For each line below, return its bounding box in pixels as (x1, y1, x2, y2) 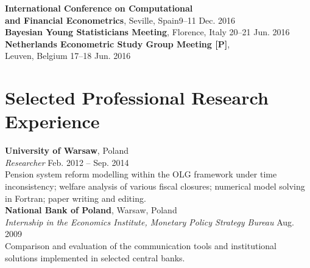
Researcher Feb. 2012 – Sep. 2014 (5, 156, 129, 168)
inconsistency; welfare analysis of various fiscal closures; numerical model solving (5, 180, 305, 193)
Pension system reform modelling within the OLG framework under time (5, 168, 277, 180)
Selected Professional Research (5, 85, 269, 110)
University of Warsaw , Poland (5, 144, 129, 157)
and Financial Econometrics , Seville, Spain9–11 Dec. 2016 (5, 13, 236, 26)
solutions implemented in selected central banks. (5, 251, 185, 264)
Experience (5, 109, 100, 134)
